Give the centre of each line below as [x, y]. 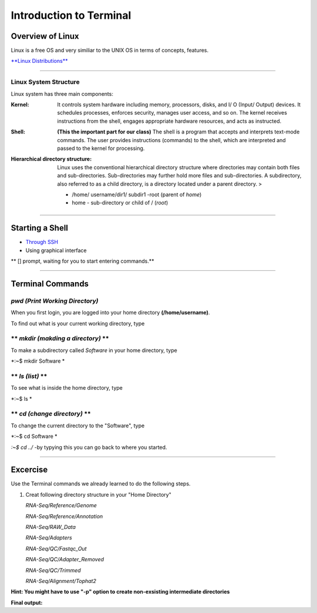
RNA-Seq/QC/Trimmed [53, 570]
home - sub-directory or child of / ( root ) [120, 203]
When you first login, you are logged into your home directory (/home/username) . [110, 313]
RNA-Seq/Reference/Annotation [64, 516]
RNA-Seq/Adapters [49, 538]
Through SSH [42, 242]
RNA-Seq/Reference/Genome [61, 505]
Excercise [29, 470]
